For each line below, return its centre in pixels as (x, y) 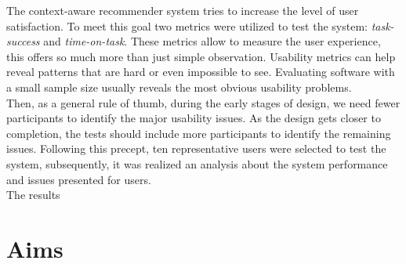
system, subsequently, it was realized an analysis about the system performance (197, 163)
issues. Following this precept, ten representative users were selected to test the (196, 148)
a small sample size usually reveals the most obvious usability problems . (179, 87)
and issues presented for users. (79, 179)
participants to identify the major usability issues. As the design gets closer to (194, 118)
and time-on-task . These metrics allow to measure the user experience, (212, 41)
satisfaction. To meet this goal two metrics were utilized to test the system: (187, 25)
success (23, 41)
